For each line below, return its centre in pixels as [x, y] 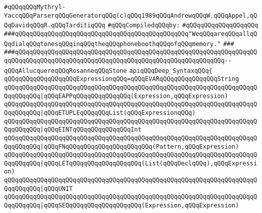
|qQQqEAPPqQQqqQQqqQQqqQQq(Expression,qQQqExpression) [134, 96]
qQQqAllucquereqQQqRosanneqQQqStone [66, 71]
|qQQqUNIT [57, 188]
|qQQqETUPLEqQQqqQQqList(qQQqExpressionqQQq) [118, 113]
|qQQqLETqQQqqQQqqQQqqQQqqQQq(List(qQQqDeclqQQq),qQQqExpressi [149, 163]
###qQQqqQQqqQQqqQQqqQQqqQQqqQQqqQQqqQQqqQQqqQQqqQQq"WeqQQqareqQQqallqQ [131, 34]
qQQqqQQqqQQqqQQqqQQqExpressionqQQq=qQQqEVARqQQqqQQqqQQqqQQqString [122, 79]
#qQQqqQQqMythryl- [35, 7]
